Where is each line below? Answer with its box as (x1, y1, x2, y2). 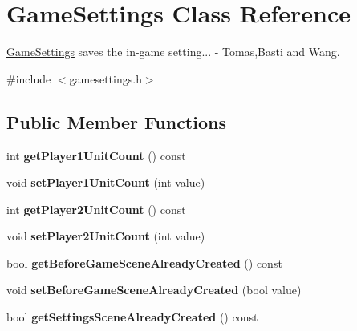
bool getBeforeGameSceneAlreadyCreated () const (6, 254, 282, 271)
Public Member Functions (6, 109, 226, 134)
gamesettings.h (69, 70, 142, 87)
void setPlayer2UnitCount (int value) (6, 228, 205, 244)
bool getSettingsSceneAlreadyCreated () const (6, 309, 258, 325)
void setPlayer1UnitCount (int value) (6, 174, 205, 191)
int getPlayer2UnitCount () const (6, 200, 186, 217)
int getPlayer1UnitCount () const (6, 147, 186, 163)
